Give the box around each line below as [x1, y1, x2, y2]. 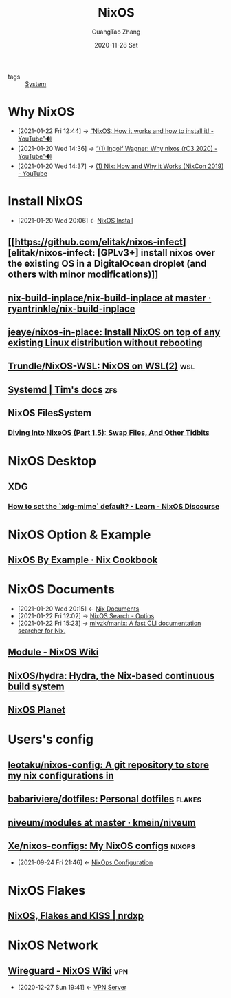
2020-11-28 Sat [94, 41, 138, 49]
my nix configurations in [8, 770, 114, 782]
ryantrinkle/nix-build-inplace [8, 303, 136, 314]
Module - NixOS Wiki [8, 646, 99, 658]
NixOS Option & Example [8, 527, 151, 542]
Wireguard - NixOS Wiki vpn [8, 965, 129, 977]
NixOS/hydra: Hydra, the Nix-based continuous [8, 670, 215, 682]
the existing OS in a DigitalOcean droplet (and [8, 258, 207, 269]
